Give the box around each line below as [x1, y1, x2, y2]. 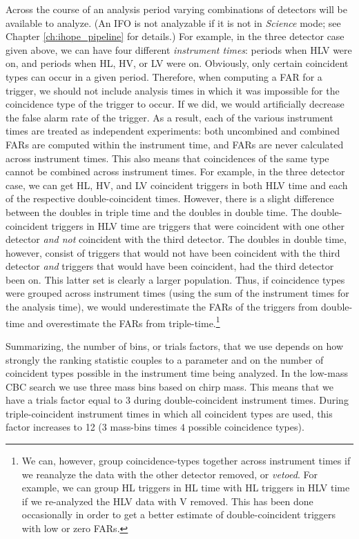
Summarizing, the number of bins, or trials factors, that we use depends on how [6, 338, 344, 353]
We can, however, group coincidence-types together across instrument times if [21, 453, 351, 468]
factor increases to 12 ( [6, 420, 102, 434]
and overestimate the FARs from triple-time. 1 [27, 313, 220, 330]
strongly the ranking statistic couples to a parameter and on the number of [6, 352, 324, 366]
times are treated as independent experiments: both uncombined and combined [6, 124, 340, 138]
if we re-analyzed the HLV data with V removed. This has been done [21, 493, 313, 508]
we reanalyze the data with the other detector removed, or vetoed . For [21, 467, 318, 481]
